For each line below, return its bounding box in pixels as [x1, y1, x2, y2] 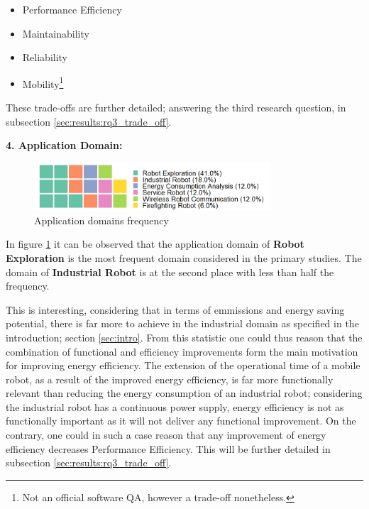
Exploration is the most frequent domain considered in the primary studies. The [6, 250, 362, 265]
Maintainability [22, 26, 89, 40]
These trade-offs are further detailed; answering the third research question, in [6, 100, 346, 115]
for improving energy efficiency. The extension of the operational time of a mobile [6, 358, 360, 373]
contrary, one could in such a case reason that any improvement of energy [6, 427, 326, 442]
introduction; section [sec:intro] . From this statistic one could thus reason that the [6, 329, 363, 344]
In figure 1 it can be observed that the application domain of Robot [6, 236, 304, 251]
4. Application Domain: [6, 138, 123, 153]
